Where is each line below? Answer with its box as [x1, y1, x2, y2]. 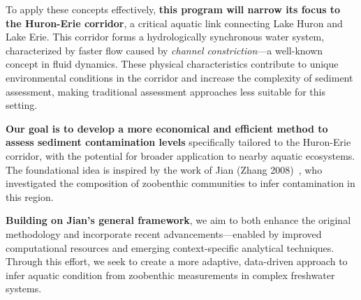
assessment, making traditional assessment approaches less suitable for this [6, 84, 326, 98]
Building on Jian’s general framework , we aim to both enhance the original [6, 213, 351, 227]
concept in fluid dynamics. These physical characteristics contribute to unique [6, 57, 339, 71]
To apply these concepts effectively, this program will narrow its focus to [6, 2, 341, 16]
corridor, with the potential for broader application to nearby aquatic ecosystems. [6, 148, 355, 163]
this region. [6, 189, 54, 204]
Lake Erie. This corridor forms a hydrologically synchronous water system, [6, 29, 325, 44]
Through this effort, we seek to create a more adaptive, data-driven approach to [6, 254, 348, 269]
